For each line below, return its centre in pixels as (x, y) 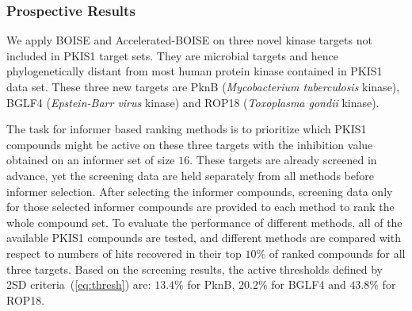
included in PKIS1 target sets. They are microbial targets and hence (173, 55)
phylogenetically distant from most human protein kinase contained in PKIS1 (195, 71)
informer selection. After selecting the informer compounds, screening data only (200, 191)
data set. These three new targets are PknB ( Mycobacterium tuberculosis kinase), (203, 86)
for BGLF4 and (309, 284)
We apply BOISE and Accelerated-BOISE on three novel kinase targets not (189, 40)
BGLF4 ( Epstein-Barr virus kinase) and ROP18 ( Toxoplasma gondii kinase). (193, 102)
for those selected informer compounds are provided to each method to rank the (200, 207)
